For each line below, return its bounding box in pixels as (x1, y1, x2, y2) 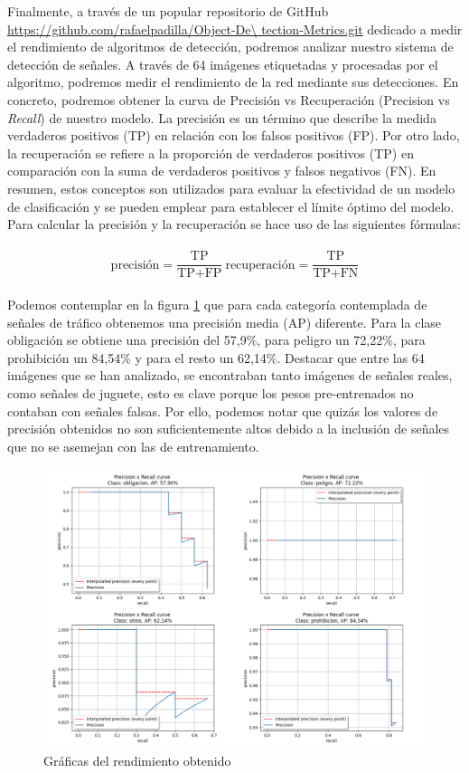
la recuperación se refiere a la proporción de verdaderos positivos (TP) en (7, 143, 414, 162)
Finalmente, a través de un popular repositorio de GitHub (7, 2, 329, 20)
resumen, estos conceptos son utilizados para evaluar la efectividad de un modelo (7, 178, 455, 197)
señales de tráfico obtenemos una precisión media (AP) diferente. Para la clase (7, 312, 442, 331)
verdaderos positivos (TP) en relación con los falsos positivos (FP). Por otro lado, (7, 126, 460, 145)
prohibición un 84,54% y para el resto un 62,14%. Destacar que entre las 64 (7, 348, 425, 367)
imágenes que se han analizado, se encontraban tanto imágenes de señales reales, (7, 366, 453, 385)
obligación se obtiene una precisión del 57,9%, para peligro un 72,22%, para (7, 330, 426, 349)
